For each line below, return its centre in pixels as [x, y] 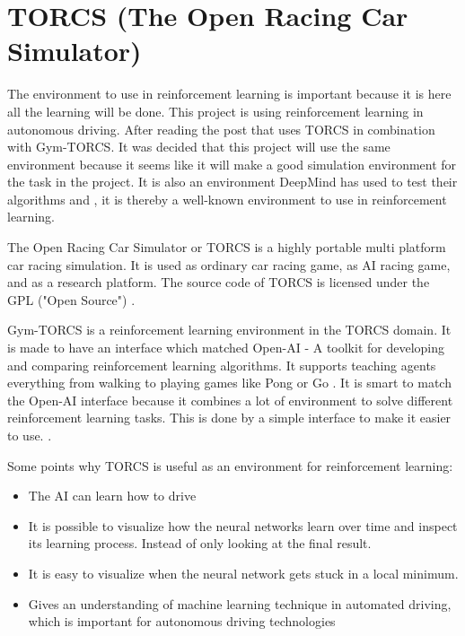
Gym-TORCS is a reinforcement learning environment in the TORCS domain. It [229, 330]
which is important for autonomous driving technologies [182, 621]
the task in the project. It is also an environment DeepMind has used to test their [232, 182]
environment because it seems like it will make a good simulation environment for [232, 164]
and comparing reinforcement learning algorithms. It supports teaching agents [222, 365]
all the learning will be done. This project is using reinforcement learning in [215, 111]
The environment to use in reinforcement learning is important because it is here [229, 94]
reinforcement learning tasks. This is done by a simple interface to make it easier [229, 418]
